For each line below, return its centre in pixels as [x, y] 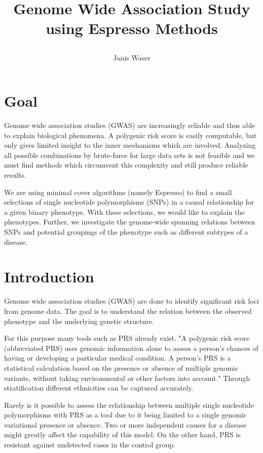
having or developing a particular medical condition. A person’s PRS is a [118, 358]
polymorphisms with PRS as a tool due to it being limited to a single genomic [126, 415]
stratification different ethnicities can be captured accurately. [99, 388]
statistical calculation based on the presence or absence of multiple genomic [121, 367]
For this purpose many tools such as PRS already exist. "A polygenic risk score [127, 338]
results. [15, 175]
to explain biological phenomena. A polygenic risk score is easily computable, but [130, 135]
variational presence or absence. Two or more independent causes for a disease [125, 424]
